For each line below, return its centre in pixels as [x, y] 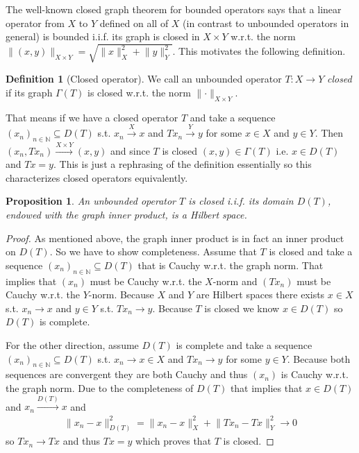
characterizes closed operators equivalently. [97, 177]
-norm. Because [121, 294]
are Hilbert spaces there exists [260, 294]
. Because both [319, 358]
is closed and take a [311, 251]
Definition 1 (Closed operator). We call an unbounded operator [144, 79]
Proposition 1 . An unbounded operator [91, 201]
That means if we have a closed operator [92, 117]
